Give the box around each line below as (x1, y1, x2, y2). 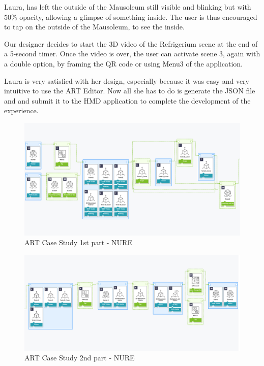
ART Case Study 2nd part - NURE (24, 352, 135, 363)
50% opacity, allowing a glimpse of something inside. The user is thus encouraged (4, 11, 257, 22)
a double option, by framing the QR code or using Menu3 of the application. (4, 58, 243, 69)
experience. (4, 105, 39, 116)
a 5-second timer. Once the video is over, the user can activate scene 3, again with (4, 48, 260, 59)
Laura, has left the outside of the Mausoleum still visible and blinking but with (4, 2, 251, 12)
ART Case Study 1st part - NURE (24, 237, 132, 248)
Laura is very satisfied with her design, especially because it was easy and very (4, 75, 249, 86)
